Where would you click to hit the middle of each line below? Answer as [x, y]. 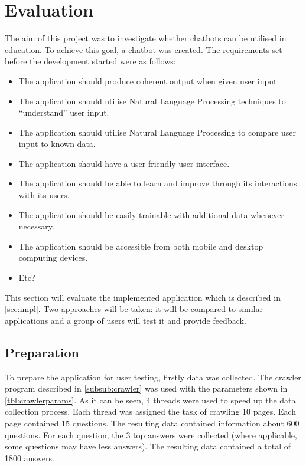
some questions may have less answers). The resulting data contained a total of [148, 446]
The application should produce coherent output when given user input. [149, 81]
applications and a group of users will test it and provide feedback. [126, 320]
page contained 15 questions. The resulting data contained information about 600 [152, 423]
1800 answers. [30, 457]
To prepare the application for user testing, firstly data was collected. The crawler [153, 377]
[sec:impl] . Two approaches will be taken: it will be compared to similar [134, 309]
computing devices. [53, 257]
